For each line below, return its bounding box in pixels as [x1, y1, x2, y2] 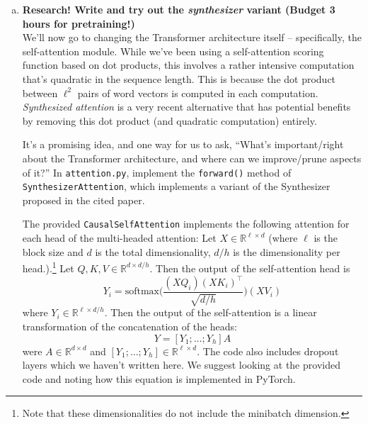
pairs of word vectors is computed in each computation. [77, 85, 318, 100]
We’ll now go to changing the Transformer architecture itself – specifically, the [22, 30, 362, 45]
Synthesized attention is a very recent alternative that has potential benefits [22, 99, 351, 114]
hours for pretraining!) [22, 16, 135, 30]
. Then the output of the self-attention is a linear [104, 305, 317, 320]
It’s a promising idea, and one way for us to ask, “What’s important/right [22, 137, 344, 152]
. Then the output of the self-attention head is [149, 260, 350, 275]
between [22, 85, 58, 100]
